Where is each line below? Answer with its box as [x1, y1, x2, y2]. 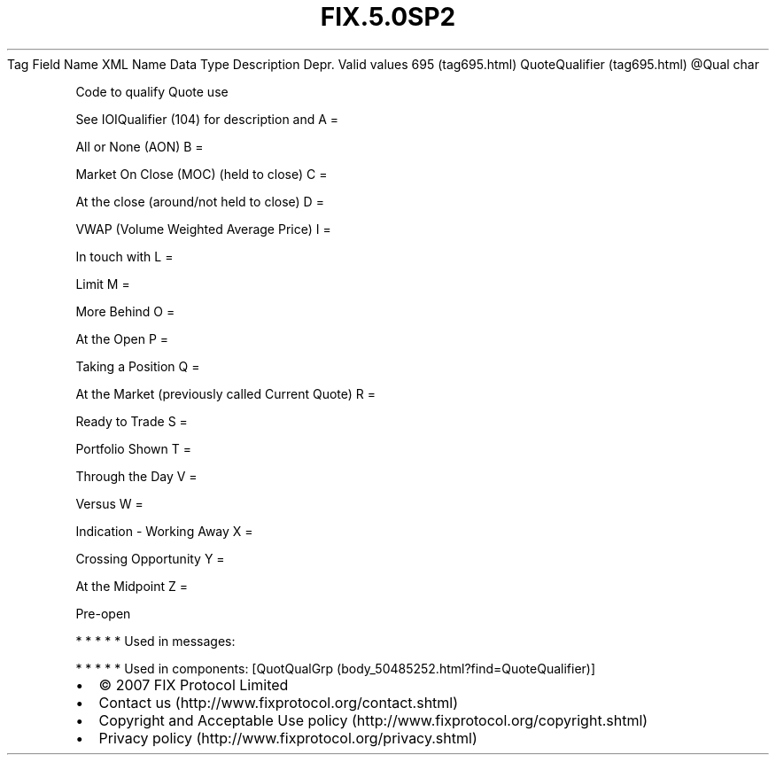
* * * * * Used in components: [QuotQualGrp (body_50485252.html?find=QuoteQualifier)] [75, 660, 596, 676]
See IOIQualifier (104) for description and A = [75, 111, 339, 127]
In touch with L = [75, 248, 174, 264]
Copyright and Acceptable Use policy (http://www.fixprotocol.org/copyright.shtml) [98, 711, 648, 729]
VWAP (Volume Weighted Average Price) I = [75, 221, 331, 237]
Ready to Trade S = [75, 413, 188, 429]
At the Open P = [75, 330, 169, 346]
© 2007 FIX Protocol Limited [98, 675, 289, 694]
